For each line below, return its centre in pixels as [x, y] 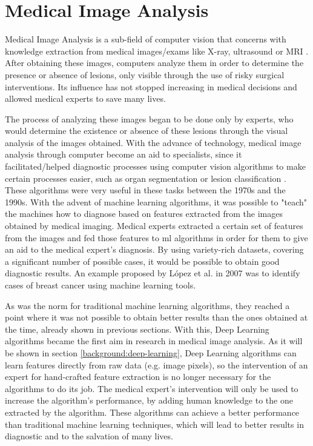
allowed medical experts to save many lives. [85, 98]
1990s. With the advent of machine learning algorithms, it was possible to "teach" [156, 201]
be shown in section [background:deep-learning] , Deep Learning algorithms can [151, 352]
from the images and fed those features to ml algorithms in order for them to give [156, 237]
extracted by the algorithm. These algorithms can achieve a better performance [152, 412]
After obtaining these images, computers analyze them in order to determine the [154, 63]
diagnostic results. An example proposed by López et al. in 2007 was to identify [153, 273]
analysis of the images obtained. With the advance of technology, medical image [153, 142]
